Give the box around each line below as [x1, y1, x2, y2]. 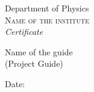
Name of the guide [5, 45, 73, 58]
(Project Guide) [5, 57, 63, 70]
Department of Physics [5, 2, 89, 14]
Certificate [5, 25, 43, 38]
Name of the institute [5, 13, 90, 26]
